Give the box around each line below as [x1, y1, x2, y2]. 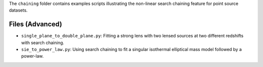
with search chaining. [21, 39, 64, 46]
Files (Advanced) [9, 20, 62, 29]
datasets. [9, 7, 28, 13]
